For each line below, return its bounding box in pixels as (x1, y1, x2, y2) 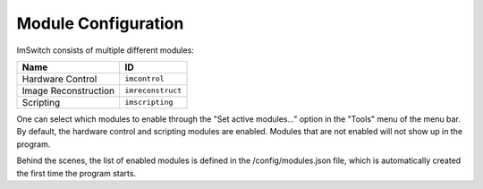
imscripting (124, 98, 174, 107)
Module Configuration (16, 13, 184, 33)
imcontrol (124, 74, 165, 84)
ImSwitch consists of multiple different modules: (16, 45, 194, 56)
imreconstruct (124, 86, 182, 96)
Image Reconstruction (21, 84, 115, 97)
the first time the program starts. (16, 168, 137, 178)
